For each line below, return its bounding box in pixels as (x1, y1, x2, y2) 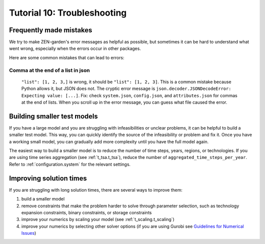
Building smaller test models (9, 112, 98, 120)
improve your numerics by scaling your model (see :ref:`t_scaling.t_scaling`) (21, 217, 175, 222)
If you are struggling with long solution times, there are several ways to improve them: (9, 187, 183, 193)
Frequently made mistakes (9, 26, 93, 34)
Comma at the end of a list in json (9, 67, 90, 73)
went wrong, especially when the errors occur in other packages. (9, 45, 141, 51)
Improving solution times (9, 174, 87, 182)
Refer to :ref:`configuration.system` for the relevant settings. (9, 161, 131, 167)
